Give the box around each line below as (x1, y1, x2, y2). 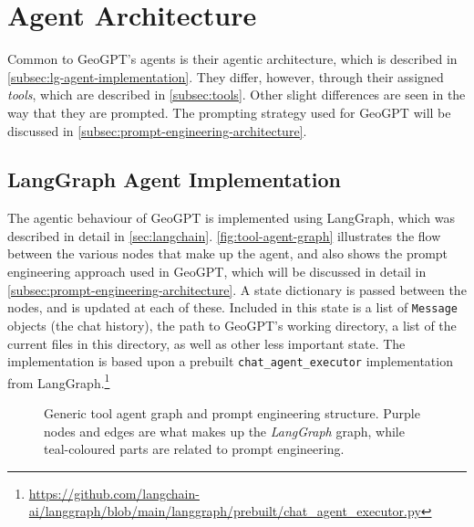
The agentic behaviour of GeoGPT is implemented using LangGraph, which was (7, 208, 455, 227)
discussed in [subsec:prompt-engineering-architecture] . (7, 121, 307, 140)
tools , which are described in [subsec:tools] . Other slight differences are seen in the (7, 85, 466, 104)
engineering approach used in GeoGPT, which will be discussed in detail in (7, 262, 427, 281)
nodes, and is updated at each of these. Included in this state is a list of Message (7, 298, 458, 317)
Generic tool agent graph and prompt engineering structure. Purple (44, 404, 420, 423)
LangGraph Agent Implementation (7, 165, 341, 194)
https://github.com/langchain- (28, 483, 200, 502)
